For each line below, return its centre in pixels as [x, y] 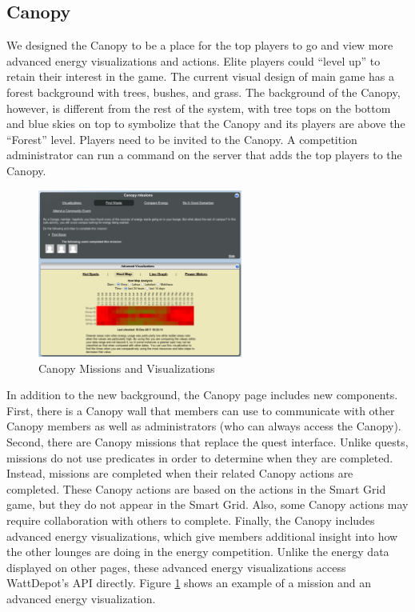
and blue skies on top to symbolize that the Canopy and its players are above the [206, 124]
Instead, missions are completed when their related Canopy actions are [180, 473]
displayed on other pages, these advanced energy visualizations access [176, 567]
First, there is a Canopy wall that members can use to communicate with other [201, 410]
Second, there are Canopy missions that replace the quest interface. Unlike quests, [207, 441]
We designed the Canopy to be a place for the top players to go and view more [200, 45]
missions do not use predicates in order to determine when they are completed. [200, 457]
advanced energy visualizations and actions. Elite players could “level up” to [194, 60]
